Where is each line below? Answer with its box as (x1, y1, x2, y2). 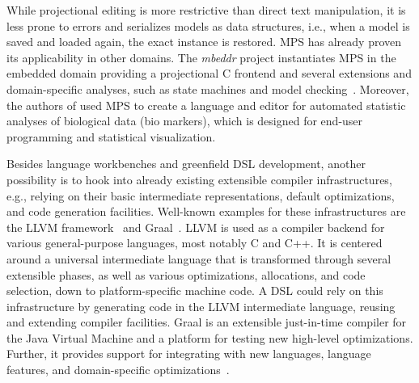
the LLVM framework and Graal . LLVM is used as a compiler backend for (6, 218, 385, 235)
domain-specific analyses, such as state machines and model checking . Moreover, (6, 80, 409, 97)
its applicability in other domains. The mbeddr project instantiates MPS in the (6, 48, 396, 65)
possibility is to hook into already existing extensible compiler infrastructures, (6, 170, 392, 187)
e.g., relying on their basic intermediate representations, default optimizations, (6, 187, 395, 204)
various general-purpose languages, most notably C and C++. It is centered (6, 234, 383, 251)
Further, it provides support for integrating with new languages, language (6, 345, 371, 362)
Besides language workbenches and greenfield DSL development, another (6, 155, 366, 172)
